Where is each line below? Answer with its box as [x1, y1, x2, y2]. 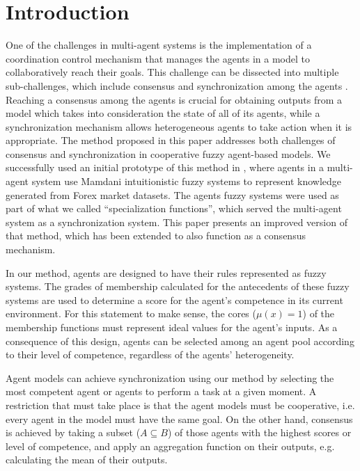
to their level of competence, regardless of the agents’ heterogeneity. [6, 347, 295, 362]
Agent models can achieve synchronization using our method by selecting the [6, 370, 334, 385]
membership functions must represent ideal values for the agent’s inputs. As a [6, 320, 338, 334]
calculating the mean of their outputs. [6, 452, 168, 467]
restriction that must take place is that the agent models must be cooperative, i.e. [6, 397, 355, 412]
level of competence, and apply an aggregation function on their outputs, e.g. [6, 438, 335, 453]
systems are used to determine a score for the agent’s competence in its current [6, 292, 343, 307]
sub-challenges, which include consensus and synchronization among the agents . [6, 78, 348, 93]
